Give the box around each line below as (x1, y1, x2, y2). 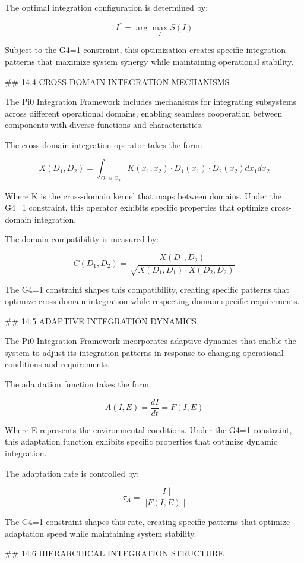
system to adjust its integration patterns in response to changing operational (5, 346, 284, 358)
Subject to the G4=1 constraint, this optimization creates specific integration (5, 43, 286, 56)
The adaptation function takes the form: (5, 378, 151, 390)
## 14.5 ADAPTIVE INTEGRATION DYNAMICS (5, 314, 197, 327)
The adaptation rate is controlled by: (5, 467, 140, 479)
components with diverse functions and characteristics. (5, 118, 204, 131)
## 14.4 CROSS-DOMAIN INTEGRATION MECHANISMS (5, 75, 230, 87)
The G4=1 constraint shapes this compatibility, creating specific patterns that (5, 283, 290, 295)
